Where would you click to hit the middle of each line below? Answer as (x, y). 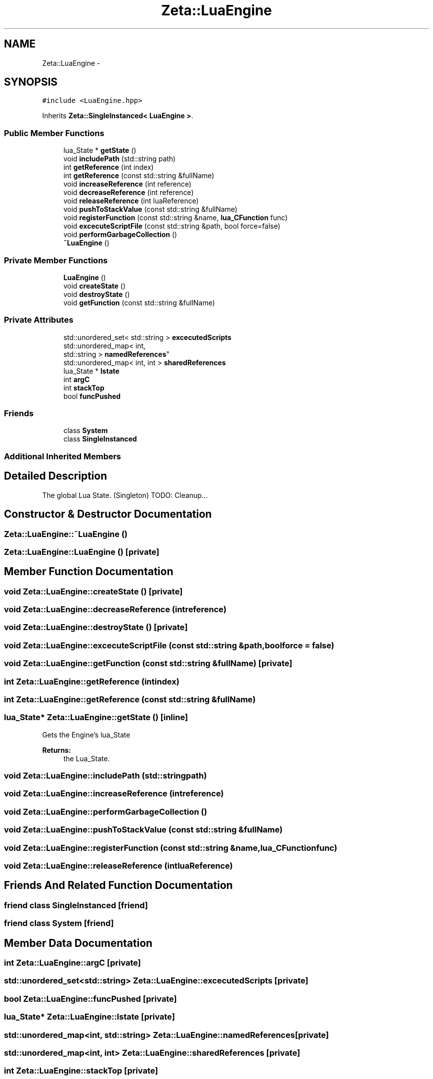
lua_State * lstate (91, 371)
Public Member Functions (54, 133)
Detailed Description (56, 476)
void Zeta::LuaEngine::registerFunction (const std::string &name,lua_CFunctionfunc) (171, 848)
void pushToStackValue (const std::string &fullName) (151, 209)
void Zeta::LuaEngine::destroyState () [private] (96, 627)
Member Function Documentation (89, 572)
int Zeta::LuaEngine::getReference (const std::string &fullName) (130, 699)
